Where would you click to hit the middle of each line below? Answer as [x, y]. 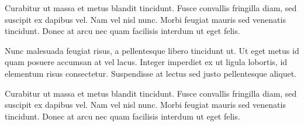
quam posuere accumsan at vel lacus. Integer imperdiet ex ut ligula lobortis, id [146, 62]
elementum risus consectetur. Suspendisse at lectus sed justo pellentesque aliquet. [151, 73]
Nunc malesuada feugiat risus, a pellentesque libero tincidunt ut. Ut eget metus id [152, 50]
